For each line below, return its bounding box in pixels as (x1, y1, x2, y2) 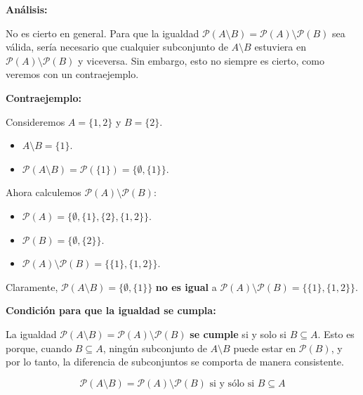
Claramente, (6, 279, 58, 294)
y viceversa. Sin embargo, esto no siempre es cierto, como (78, 53, 324, 67)
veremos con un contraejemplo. (6, 67, 139, 82)
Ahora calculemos (6, 185, 81, 200)
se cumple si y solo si (190, 326, 286, 341)
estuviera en (254, 39, 307, 54)
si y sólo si (209, 378, 255, 389)
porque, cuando (6, 340, 72, 355)
